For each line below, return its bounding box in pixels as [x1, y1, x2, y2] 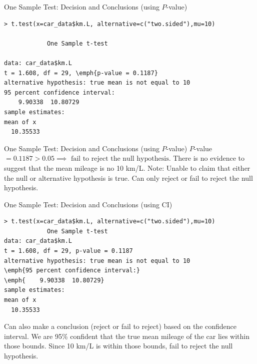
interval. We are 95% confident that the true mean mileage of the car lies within [4, 330, 249, 341]
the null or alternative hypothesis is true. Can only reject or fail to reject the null [4, 172, 253, 183]
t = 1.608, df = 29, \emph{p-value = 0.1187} [4, 69, 158, 77]
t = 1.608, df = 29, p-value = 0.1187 [4, 247, 133, 255]
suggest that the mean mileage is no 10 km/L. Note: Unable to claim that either [4, 162, 250, 173]
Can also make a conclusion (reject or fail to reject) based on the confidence [4, 321, 237, 331]
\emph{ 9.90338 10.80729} [4, 276, 104, 284]
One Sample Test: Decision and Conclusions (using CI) [4, 199, 172, 209]
